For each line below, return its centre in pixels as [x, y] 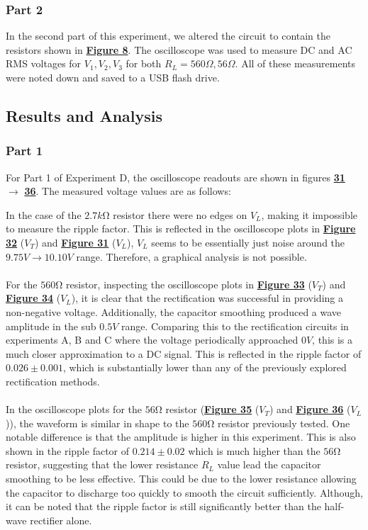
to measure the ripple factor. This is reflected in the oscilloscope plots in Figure [181, 229]
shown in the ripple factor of [68, 450]
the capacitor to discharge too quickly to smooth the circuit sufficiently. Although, [184, 492]
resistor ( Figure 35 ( [212, 409]
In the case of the [44, 214]
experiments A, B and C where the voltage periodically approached [152, 340]
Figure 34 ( [33, 298]
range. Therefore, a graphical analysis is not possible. [191, 256]
